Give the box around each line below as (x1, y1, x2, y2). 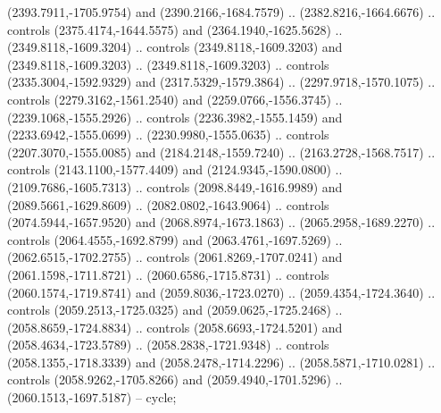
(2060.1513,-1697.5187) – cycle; (7, 388, 177, 407)
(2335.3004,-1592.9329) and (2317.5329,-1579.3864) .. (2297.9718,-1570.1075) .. (7, 72, 436, 91)
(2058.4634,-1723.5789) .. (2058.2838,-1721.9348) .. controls (7, 335, 329, 354)
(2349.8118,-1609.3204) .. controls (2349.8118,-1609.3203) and (7, 38, 343, 56)
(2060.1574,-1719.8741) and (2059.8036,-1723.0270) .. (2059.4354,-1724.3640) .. (7, 282, 436, 301)
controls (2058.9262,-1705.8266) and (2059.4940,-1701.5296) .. (7, 370, 343, 389)
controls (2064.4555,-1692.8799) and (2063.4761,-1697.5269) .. (7, 230, 343, 249)
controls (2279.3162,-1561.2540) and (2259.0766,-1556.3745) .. (7, 89, 343, 108)
